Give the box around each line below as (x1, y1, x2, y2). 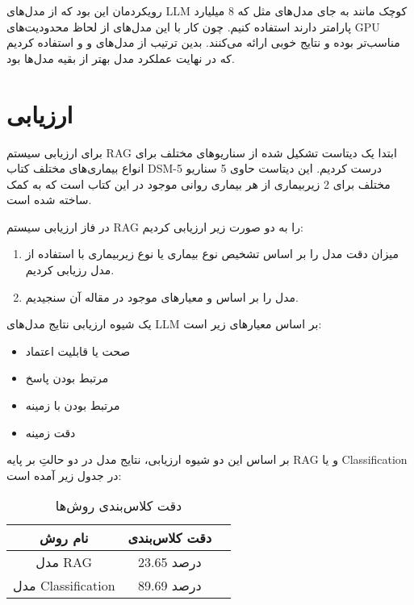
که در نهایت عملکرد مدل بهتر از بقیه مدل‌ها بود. (6, 49, 235, 66)
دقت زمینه (25, 423, 76, 440)
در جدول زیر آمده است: (6, 466, 122, 483)
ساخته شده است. (6, 191, 92, 208)
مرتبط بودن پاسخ (25, 369, 109, 386)
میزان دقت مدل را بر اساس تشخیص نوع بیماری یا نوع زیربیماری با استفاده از (25, 245, 399, 262)
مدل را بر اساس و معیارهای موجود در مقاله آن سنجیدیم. (25, 288, 299, 305)
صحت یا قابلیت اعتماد (25, 342, 131, 359)
